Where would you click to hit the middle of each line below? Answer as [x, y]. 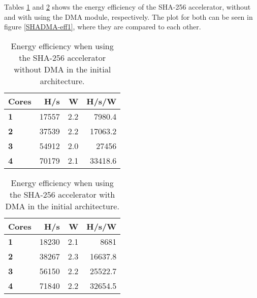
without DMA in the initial [62, 69]
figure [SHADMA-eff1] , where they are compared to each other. [103, 27]
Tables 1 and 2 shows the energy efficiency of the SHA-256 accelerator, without [127, 7]
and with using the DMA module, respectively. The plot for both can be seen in [128, 16]
